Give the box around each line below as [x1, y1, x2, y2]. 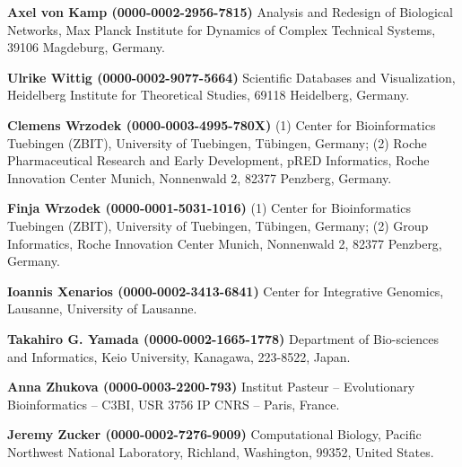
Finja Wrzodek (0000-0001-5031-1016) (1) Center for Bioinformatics [7, 198, 411, 217]
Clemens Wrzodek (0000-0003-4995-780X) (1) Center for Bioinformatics [7, 115, 436, 134]
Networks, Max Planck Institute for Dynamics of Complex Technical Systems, [7, 20, 436, 39]
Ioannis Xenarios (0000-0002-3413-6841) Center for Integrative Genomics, [7, 281, 444, 300]
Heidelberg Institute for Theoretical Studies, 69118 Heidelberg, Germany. [7, 85, 410, 104]
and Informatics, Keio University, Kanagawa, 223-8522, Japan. [7, 347, 351, 366]
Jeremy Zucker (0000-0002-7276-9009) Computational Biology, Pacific [7, 425, 422, 444]
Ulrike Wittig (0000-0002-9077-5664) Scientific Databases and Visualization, [7, 67, 456, 86]
